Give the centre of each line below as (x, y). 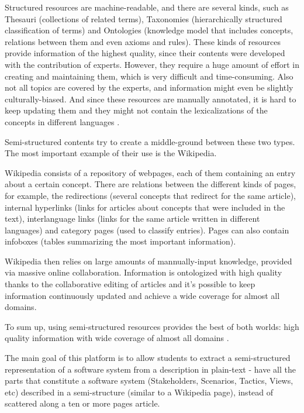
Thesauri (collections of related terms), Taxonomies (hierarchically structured (144, 18)
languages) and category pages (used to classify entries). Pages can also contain (147, 230)
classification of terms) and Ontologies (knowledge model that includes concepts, (149, 30)
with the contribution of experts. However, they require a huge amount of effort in (152, 64)
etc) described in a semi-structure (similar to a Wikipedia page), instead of (139, 392)
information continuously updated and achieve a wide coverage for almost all (142, 295)
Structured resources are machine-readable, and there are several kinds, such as (147, 7)
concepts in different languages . (62, 121)
